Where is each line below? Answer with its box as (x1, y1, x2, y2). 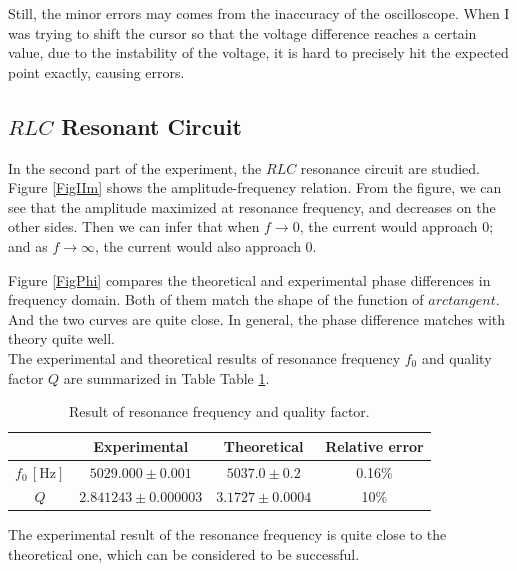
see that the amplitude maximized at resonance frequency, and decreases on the (8, 196, 496, 217)
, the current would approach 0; (299, 216, 494, 237)
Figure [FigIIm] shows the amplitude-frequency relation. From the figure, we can (8, 177, 502, 198)
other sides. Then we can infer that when (8, 216, 260, 237)
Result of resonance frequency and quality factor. (69, 401, 370, 422)
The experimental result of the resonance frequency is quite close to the (8, 524, 447, 545)
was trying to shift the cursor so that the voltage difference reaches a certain (8, 22, 477, 43)
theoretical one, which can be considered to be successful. (8, 544, 360, 565)
